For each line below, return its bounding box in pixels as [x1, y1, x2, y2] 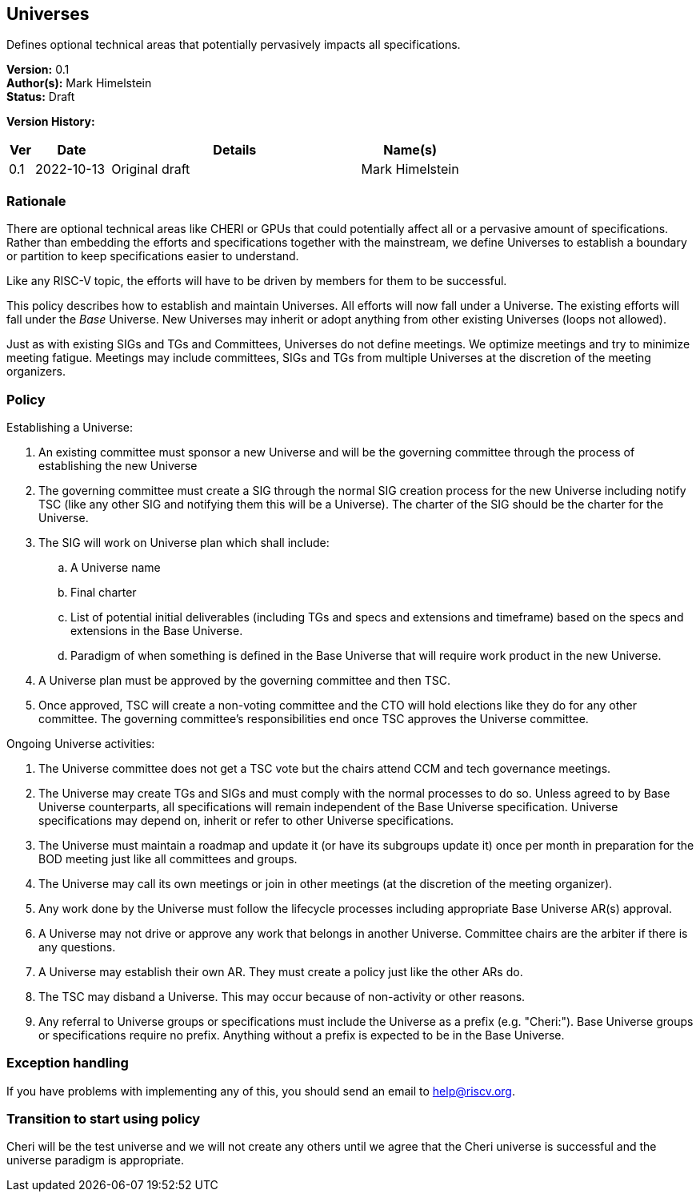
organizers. [6, 364, 66, 379]
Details [213, 142, 257, 159]
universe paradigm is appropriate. [6, 1153, 184, 1168]
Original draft [111, 161, 190, 178]
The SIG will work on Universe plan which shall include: [38, 535, 330, 549]
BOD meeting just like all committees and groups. [38, 851, 298, 866]
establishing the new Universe [38, 458, 198, 472]
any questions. [38, 939, 116, 954]
